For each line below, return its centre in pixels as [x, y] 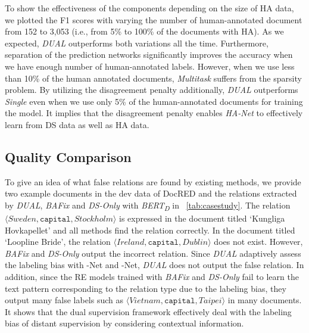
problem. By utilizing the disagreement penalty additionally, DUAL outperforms [152, 90]
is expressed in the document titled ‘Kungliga [202, 218]
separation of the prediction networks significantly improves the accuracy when [149, 55]
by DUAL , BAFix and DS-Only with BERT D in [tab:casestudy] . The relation [148, 206]
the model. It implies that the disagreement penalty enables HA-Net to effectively [154, 113]
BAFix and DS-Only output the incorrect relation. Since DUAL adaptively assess [153, 253]
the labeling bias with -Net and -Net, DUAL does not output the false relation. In [154, 265]
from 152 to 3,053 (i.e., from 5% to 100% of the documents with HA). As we [144, 31]
